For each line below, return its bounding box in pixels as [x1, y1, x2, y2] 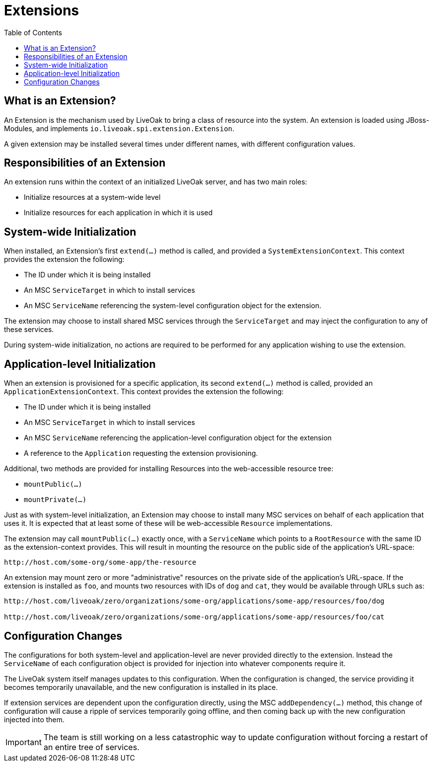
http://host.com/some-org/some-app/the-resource [4, 558, 196, 567]
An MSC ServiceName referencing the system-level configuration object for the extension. [24, 301, 321, 310]
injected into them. [4, 715, 65, 724]
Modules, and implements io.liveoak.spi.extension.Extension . [4, 124, 235, 133]
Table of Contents [4, 28, 62, 37]
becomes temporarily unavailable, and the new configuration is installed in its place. [4, 682, 278, 691]
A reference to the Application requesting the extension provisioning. [24, 449, 258, 458]
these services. [4, 325, 54, 334]
